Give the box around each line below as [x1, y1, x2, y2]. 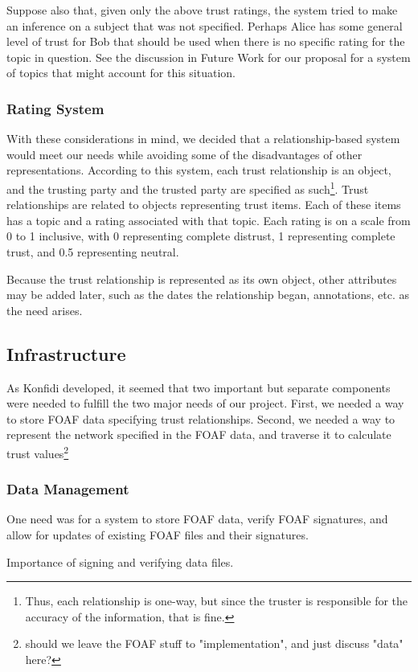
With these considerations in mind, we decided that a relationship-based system [6, 130, 400, 147]
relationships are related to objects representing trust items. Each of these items [6, 196, 401, 213]
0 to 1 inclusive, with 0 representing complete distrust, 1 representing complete [6, 227, 395, 244]
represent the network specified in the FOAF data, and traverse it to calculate [6, 426, 391, 443]
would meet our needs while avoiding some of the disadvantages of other [6, 145, 363, 162]
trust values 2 [6, 442, 69, 461]
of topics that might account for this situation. [6, 64, 236, 81]
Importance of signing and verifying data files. [6, 553, 234, 570]
